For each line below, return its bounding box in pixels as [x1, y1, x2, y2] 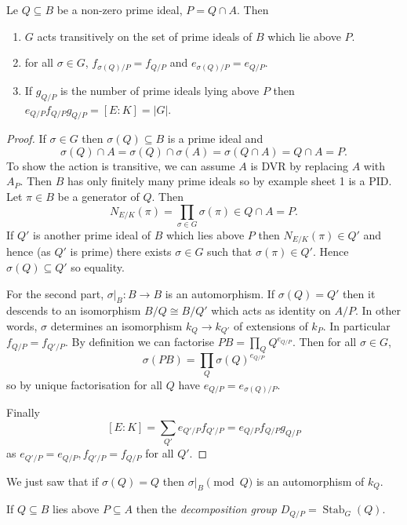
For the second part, [6, 285, 104, 301]
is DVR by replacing [250, 157, 349, 173]
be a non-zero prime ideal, [56, 2, 183, 17]
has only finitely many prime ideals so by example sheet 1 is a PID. [67, 173, 392, 189]
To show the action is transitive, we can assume [6, 157, 235, 173]
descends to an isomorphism [6, 302, 141, 319]
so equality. [71, 259, 125, 275]
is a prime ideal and [167, 130, 263, 147]
